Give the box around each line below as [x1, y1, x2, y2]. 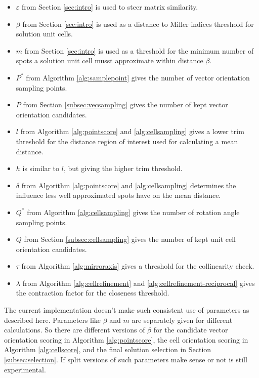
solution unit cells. [16, 28, 73, 39]
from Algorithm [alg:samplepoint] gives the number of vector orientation [26, 72, 250, 82]
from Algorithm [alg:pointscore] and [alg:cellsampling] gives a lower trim [20, 126, 244, 137]
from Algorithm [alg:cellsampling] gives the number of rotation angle [27, 206, 240, 217]
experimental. [4, 364, 46, 374]
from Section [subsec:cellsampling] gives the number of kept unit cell [24, 234, 236, 244]
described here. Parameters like [4, 314, 101, 325]
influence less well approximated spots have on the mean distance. [16, 190, 221, 200]
